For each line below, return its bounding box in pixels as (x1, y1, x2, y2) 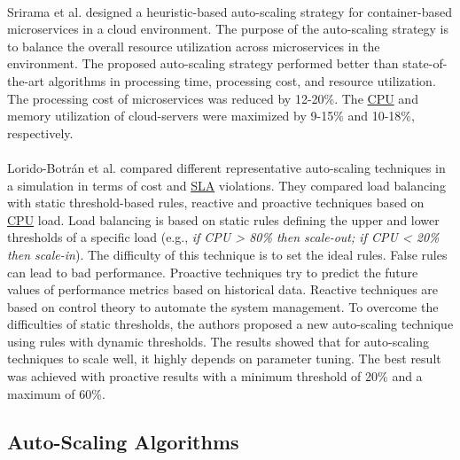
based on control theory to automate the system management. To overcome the (7, 297, 439, 316)
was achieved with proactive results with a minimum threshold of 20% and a (7, 367, 423, 386)
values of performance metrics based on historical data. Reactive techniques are (7, 280, 439, 299)
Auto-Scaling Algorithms (7, 427, 239, 455)
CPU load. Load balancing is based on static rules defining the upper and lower (7, 210, 440, 229)
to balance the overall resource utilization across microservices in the (7, 36, 380, 55)
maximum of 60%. (7, 384, 105, 402)
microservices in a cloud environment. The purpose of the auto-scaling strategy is (7, 19, 449, 38)
